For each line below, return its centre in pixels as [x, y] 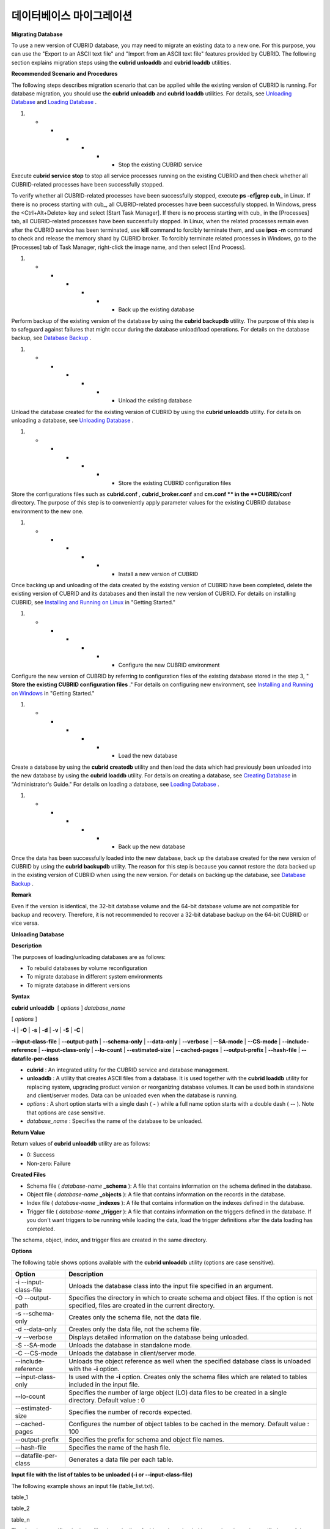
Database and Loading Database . [54, 102]
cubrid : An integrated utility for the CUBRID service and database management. [128, 1070]
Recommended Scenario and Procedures [64, 74]
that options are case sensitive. [66, 1113]
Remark [21, 895]
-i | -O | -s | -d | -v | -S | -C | [47, 1030]
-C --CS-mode [36, 1353]
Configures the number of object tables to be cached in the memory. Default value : [189, 1424]
